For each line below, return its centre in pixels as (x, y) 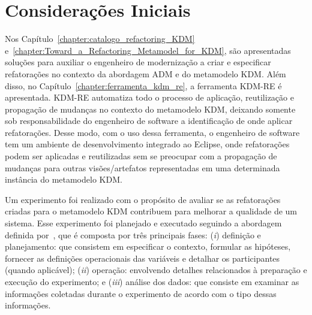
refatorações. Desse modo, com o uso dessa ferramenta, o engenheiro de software (152, 132)
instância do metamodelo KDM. (64, 179)
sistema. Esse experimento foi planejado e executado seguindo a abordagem (143, 223)
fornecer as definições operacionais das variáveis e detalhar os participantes (142, 258)
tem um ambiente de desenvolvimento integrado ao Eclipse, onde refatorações (147, 144)
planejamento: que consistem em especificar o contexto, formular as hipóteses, (148, 246)
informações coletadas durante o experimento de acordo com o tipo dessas (141, 293)
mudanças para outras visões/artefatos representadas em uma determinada (142, 167)
